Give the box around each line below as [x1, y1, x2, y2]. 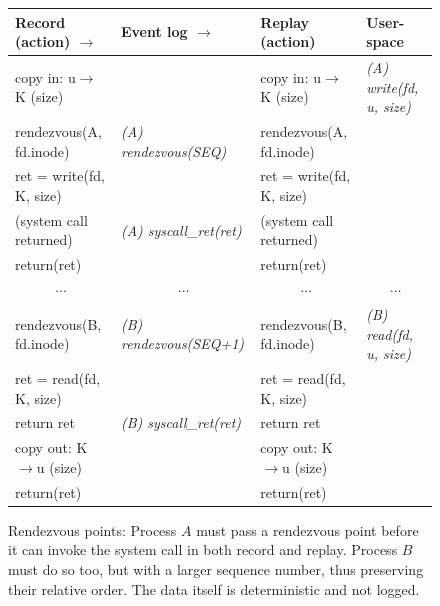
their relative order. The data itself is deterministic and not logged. [8, 578, 420, 599]
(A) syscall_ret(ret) [120, 219, 242, 240]
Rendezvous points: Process [8, 519, 177, 540]
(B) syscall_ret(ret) [120, 412, 242, 433]
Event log [120, 21, 188, 42]
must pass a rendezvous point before [196, 519, 419, 540]
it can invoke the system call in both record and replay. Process [8, 539, 398, 560]
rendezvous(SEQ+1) [120, 333, 245, 354]
